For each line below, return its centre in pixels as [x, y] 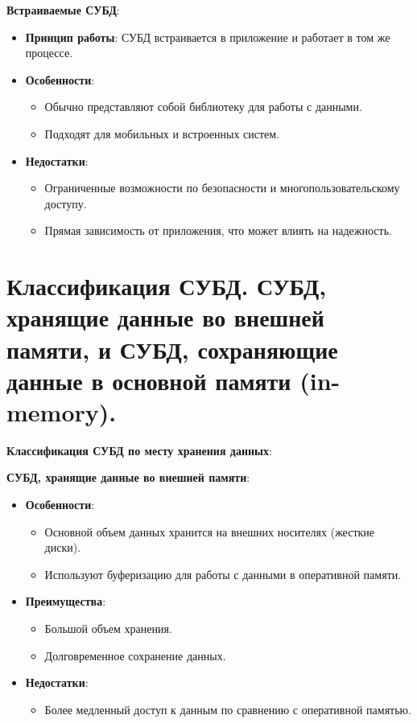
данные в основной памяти [149, 380]
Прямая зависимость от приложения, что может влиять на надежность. [218, 230]
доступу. [66, 203]
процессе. [49, 53]
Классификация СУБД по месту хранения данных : [139, 450]
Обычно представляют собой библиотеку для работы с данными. [203, 107]
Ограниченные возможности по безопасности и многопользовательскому [222, 188]
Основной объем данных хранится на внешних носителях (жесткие [210, 531]
